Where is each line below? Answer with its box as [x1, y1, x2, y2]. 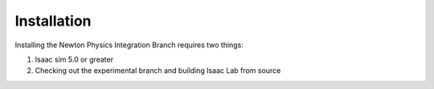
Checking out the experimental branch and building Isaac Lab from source [35, 66, 281, 75]
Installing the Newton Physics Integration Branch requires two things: [14, 40, 244, 50]
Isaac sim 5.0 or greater [35, 55, 114, 64]
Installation [14, 12, 92, 30]
